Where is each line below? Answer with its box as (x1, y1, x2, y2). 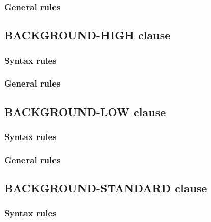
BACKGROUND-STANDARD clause (4, 180, 207, 196)
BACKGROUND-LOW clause (4, 103, 166, 119)
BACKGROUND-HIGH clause (4, 27, 171, 43)
